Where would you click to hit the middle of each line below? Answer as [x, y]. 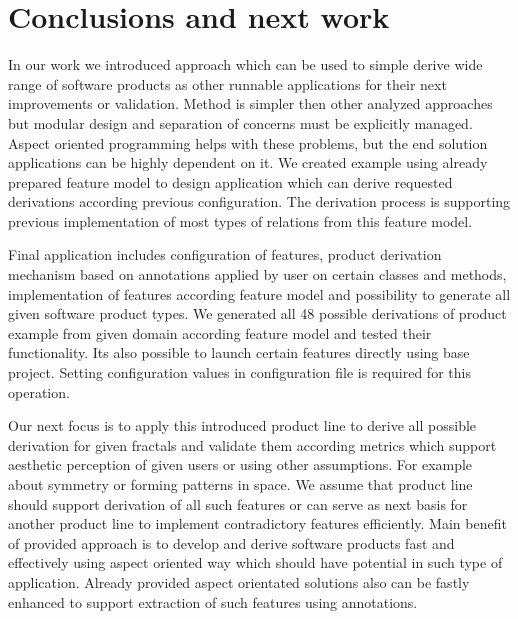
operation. [39, 391]
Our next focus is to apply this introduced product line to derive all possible [242, 425]
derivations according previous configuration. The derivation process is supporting [259, 201]
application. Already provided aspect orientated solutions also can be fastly [239, 581]
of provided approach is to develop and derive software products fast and [231, 542]
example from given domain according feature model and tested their [220, 332]
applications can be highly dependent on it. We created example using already [248, 162]
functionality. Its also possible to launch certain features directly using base [239, 352]
